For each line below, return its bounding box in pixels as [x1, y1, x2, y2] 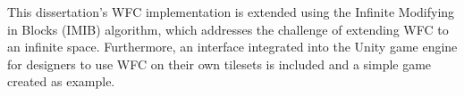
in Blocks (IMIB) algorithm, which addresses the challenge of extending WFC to [7, 20, 449, 38]
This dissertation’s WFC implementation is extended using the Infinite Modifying [7, 3, 455, 20]
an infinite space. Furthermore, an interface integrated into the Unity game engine [7, 37, 458, 56]
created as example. [7, 72, 115, 91]
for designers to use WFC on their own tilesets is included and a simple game [7, 54, 432, 73]
